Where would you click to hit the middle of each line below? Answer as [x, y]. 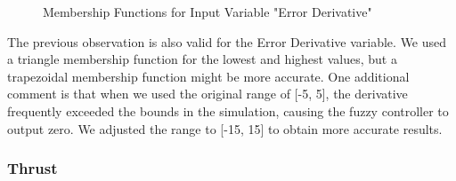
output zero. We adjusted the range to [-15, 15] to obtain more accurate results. [225, 128]
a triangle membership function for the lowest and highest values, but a [202, 59]
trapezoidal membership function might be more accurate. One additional [208, 76]
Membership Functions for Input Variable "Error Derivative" [208, 12]
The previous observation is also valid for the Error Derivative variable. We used [227, 41]
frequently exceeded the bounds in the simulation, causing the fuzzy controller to [228, 110]
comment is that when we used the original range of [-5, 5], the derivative [208, 94]
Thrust [33, 168]
